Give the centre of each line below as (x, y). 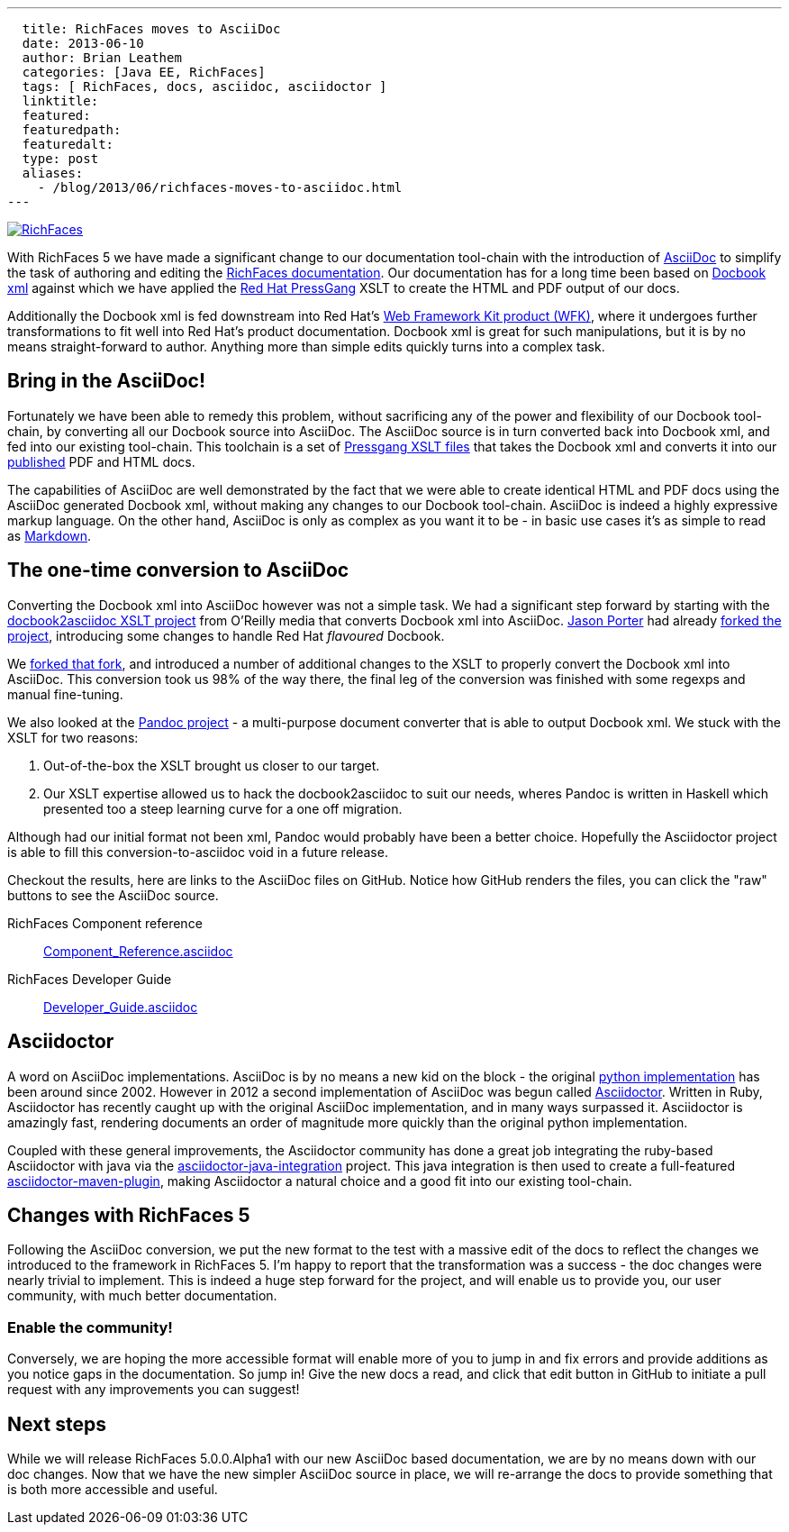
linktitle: (60, 101)
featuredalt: (68, 144)
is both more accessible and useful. (113, 1489)
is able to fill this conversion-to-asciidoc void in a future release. (198, 852)
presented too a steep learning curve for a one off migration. (223, 808)
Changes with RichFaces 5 (129, 1215)
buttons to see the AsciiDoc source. (113, 895)
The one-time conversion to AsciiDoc (178, 570)
